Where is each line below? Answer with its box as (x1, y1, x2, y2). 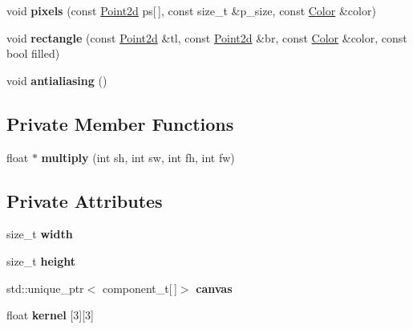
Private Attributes (6, 188, 163, 213)
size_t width (6, 225, 73, 242)
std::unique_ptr (6, 279, 84, 296)
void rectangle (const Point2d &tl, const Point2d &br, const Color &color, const (6, 29, 407, 46)
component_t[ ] (102, 279, 177, 296)
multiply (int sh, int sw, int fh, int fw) (41, 148, 235, 165)
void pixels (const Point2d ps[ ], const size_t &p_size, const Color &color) (6, 2, 376, 18)
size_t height (6, 252, 76, 269)
